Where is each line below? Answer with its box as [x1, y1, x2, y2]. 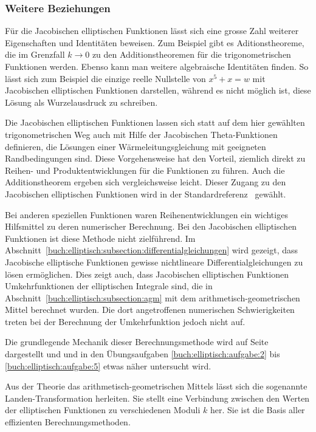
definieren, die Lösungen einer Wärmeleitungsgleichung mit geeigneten [5, 140, 266, 153]
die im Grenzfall [5, 48, 65, 61]
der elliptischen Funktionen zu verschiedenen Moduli [5, 403, 201, 416]
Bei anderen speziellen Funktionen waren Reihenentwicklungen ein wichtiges [5, 208, 288, 221]
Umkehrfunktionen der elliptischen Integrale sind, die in [5, 279, 213, 292]
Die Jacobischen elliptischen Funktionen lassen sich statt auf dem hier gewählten [5, 116, 305, 129]
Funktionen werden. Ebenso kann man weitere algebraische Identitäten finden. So [5, 60, 309, 72]
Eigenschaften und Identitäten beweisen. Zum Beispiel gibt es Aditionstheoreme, [5, 36, 304, 49]
